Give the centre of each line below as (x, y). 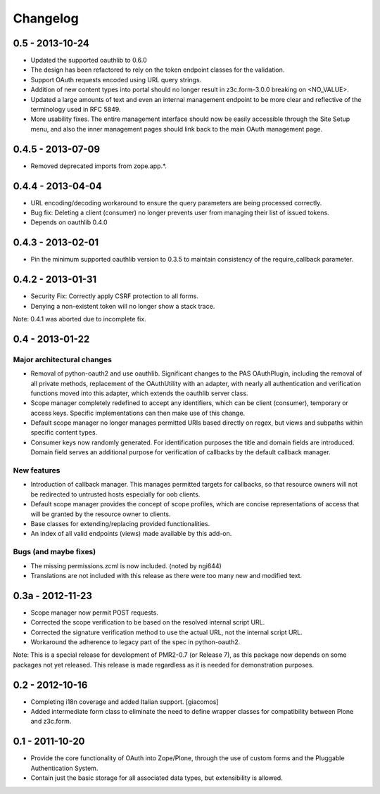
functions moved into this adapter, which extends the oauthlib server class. (139, 393)
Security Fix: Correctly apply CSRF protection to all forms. (114, 296)
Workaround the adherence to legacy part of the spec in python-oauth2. (135, 642)
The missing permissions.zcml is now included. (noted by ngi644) (126, 565)
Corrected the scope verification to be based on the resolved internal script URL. (148, 622)
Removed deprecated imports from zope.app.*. (99, 166)
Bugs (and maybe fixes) (55, 552)
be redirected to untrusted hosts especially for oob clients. (115, 494)
